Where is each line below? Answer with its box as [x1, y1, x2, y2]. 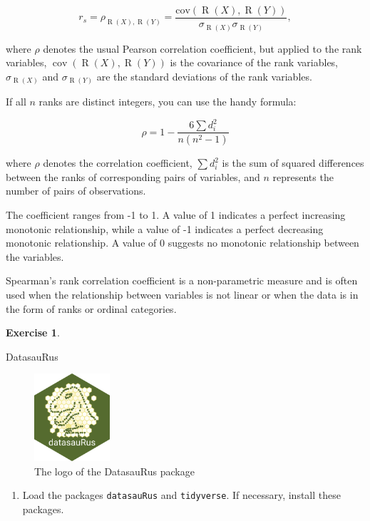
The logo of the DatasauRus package [34, 463, 195, 478]
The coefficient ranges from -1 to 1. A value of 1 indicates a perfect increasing [6, 207, 346, 222]
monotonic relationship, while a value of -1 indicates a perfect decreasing [6, 221, 324, 236]
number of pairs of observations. [6, 183, 146, 198]
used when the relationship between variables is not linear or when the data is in [6, 287, 359, 302]
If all [6, 94, 26, 109]
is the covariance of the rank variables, [170, 55, 339, 70]
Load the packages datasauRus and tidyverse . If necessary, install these [22, 488, 341, 502]
